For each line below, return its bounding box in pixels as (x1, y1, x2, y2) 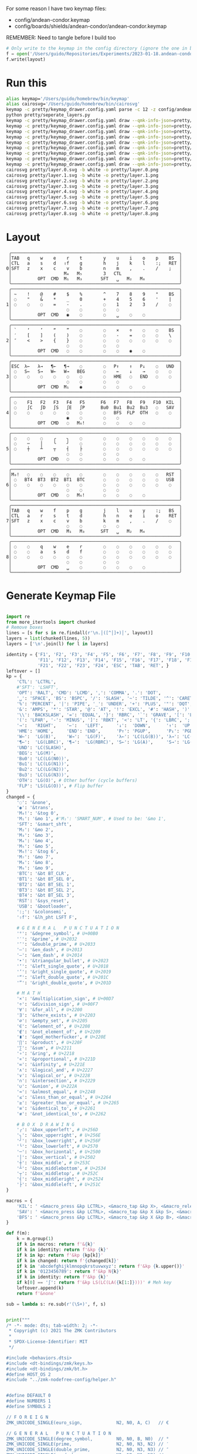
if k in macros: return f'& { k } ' (16, 1241, 96, 1247)
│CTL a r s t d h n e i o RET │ (8, 512, 182, 519)
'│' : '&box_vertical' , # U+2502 (16, 1154, 96, 1160)
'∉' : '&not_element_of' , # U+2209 (16, 1029, 101, 1035)
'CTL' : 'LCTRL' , (16, 679, 57, 685)
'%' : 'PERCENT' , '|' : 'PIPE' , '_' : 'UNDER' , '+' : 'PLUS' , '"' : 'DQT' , (16, 701, 193, 707)
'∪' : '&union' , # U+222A (16, 1084, 77, 1089)
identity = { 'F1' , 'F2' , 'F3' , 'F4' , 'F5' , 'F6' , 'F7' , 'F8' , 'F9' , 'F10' (6, 651, 193, 657)
